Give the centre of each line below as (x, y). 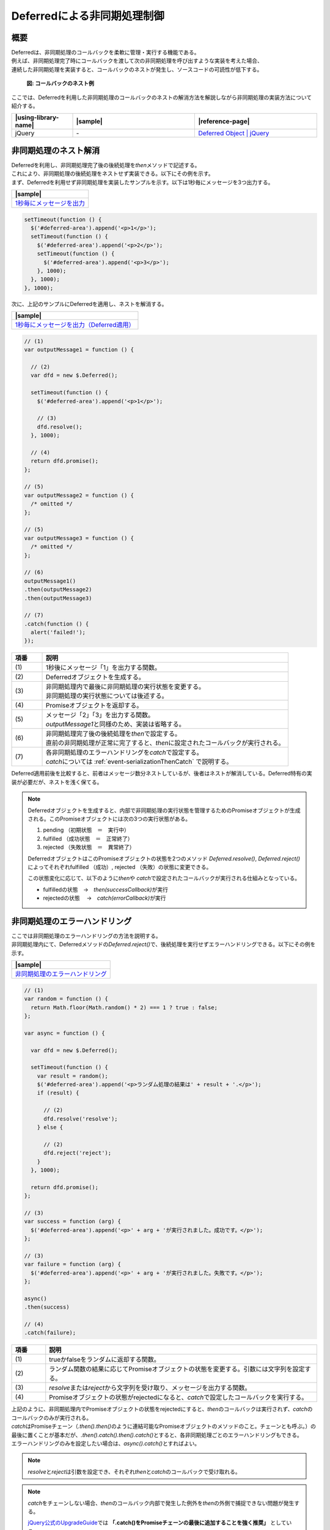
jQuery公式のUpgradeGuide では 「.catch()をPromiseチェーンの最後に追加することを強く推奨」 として (157, 1523)
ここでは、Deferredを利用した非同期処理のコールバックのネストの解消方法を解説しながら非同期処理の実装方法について (162, 97)
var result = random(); (72, 1076)
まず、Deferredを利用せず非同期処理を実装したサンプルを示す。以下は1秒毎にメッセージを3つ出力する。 (142, 182)
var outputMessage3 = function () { (79, 538)
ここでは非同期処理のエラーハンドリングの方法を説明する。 (86, 936)
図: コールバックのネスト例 (60, 83)
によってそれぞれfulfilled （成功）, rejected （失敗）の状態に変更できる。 (120, 867)
